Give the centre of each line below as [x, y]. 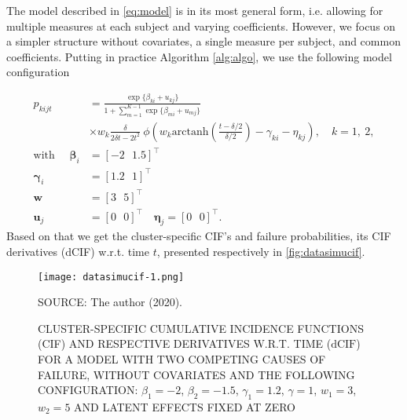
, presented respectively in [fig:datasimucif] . [261, 251]
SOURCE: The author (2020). [110, 302]
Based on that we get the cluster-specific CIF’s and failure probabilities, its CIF [199, 236]
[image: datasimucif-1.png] [111, 277]
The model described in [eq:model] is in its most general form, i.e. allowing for [195, 10]
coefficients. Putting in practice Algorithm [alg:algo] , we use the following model [199, 56]
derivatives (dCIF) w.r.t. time [78, 251]
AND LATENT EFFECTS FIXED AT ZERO [185, 406]
